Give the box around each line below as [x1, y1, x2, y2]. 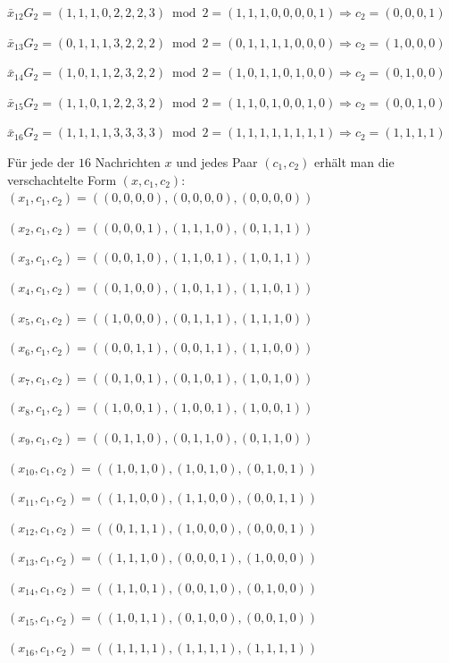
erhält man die [314, 152, 395, 171]
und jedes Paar [176, 152, 258, 171]
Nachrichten [95, 152, 161, 171]
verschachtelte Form [7, 170, 117, 189]
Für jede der [7, 152, 75, 171]
